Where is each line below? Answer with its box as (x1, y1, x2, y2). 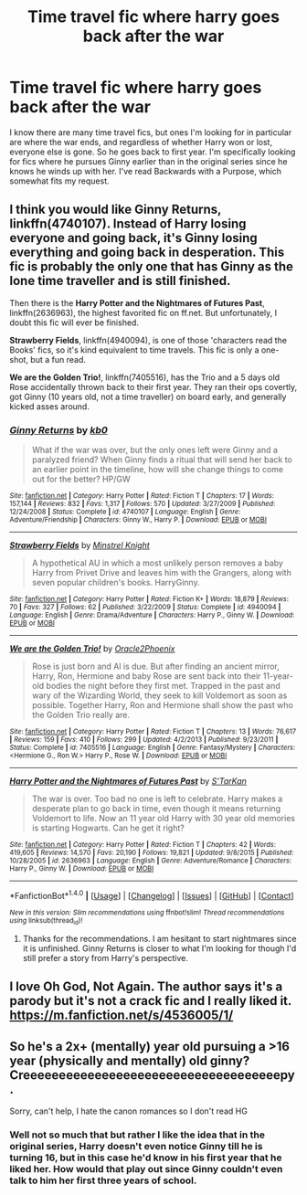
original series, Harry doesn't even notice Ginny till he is (9, 1140, 263, 1153)
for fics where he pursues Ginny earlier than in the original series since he (9, 155, 288, 166)
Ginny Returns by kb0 (9, 423, 108, 436)
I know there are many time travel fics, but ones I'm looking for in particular (9, 126, 292, 138)
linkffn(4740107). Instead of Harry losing (9, 217, 247, 232)
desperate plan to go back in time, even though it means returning (31, 803, 281, 814)
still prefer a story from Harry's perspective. (22, 953, 189, 964)
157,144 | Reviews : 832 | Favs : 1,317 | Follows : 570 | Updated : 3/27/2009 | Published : (9, 500, 276, 509)
